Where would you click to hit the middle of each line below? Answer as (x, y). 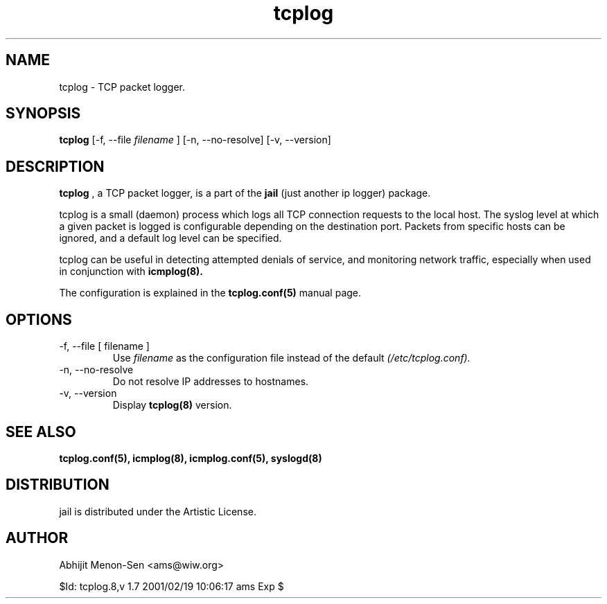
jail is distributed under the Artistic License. (158, 511)
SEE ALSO (41, 432)
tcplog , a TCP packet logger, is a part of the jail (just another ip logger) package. (245, 193)
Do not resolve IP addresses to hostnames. (211, 382)
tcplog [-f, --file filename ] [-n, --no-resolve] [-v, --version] (195, 140)
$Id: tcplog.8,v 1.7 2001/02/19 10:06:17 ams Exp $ (171, 586)
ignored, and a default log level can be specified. (170, 238)
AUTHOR (37, 538)
